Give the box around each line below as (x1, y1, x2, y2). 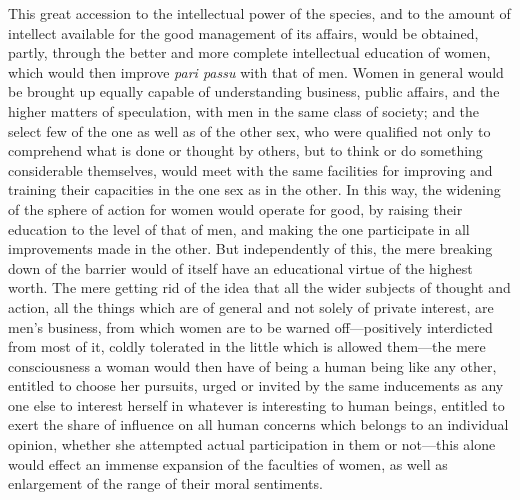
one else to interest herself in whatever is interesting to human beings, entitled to (8, 394, 505, 415)
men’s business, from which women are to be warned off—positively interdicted (8, 316, 493, 337)
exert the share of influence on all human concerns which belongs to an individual (8, 414, 509, 435)
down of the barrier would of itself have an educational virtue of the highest (8, 257, 473, 278)
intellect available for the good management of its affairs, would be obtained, (8, 22, 479, 43)
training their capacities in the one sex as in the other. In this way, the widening (8, 179, 501, 200)
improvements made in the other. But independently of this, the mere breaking (8, 238, 493, 259)
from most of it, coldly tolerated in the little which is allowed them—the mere (8, 336, 486, 357)
